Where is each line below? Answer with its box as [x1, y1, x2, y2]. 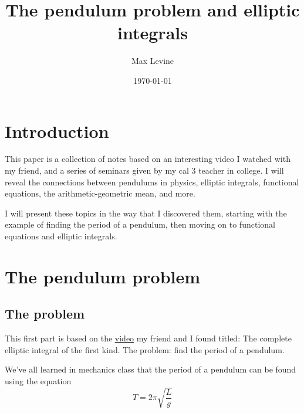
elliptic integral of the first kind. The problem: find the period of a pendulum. [5, 343, 285, 356]
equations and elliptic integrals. [5, 230, 117, 242]
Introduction [5, 119, 109, 143]
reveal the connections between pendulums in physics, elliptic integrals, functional [5, 175, 299, 188]
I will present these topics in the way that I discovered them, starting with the [5, 206, 287, 219]
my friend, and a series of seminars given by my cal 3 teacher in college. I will [5, 164, 284, 177]
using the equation [5, 374, 72, 387]
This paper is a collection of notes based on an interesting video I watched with [5, 153, 291, 165]
